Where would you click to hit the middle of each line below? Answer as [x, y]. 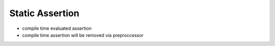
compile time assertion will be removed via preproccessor [83, 35]
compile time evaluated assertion [57, 28]
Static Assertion [44, 13]
